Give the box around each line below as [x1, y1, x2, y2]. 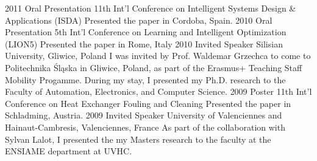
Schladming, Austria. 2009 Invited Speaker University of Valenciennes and [5, 109, 282, 122]
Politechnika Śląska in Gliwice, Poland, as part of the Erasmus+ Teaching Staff [5, 61, 302, 74]
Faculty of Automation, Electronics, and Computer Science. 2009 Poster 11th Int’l [5, 85, 312, 98]
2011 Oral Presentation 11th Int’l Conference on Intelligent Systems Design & [5, 2, 296, 14]
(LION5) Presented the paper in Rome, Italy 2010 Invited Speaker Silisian [5, 37, 283, 50]
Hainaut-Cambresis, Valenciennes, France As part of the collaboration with [5, 120, 285, 133]
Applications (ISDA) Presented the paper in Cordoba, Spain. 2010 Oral [5, 13, 272, 26]
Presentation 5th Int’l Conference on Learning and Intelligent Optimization [5, 26, 287, 38]
